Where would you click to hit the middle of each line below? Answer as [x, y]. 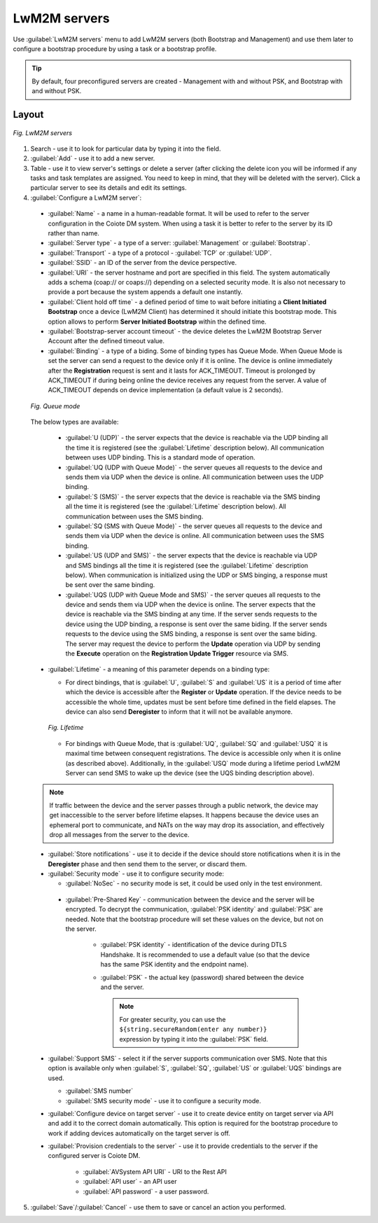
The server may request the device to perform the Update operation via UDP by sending [193, 644]
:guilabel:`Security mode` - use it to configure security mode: [136, 874]
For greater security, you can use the [173, 1019]
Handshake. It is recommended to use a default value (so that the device [205, 954]
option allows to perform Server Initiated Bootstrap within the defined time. [157, 322]
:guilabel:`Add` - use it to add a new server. [93, 158]
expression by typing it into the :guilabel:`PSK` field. [194, 1039]
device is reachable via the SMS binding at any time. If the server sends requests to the [191, 614]
